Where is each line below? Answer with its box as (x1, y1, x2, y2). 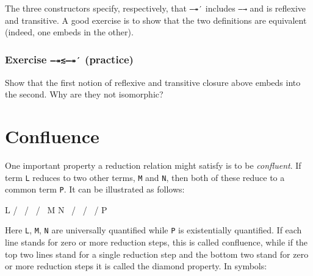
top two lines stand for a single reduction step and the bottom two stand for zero (5, 247, 309, 260)
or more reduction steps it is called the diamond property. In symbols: (5, 260, 267, 272)
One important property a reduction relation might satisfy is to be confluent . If (5, 158, 301, 171)
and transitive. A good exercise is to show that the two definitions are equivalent (5, 13, 307, 26)
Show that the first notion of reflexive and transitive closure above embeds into (5, 76, 301, 88)
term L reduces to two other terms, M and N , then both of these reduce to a (5, 171, 285, 183)
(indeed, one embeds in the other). (5, 26, 134, 38)
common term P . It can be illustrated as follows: (5, 183, 185, 196)
